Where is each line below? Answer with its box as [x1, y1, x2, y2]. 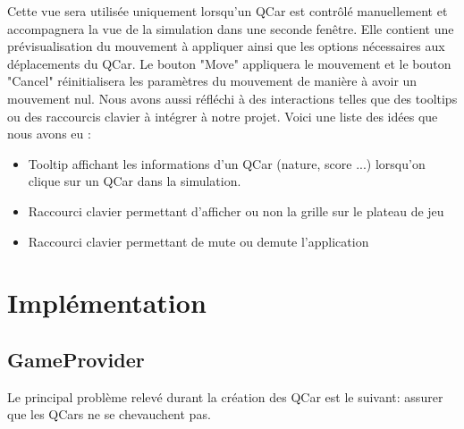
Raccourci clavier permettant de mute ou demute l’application [28, 231, 369, 250]
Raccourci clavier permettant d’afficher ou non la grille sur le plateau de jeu [28, 201, 444, 220]
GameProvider [7, 345, 145, 373]
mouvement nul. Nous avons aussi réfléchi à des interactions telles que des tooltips [7, 88, 458, 107]
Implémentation [7, 284, 207, 321]
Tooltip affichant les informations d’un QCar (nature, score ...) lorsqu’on [28, 154, 426, 172]
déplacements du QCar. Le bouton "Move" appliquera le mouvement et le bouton [7, 54, 451, 72]
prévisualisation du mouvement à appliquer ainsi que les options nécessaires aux [7, 37, 445, 55]
